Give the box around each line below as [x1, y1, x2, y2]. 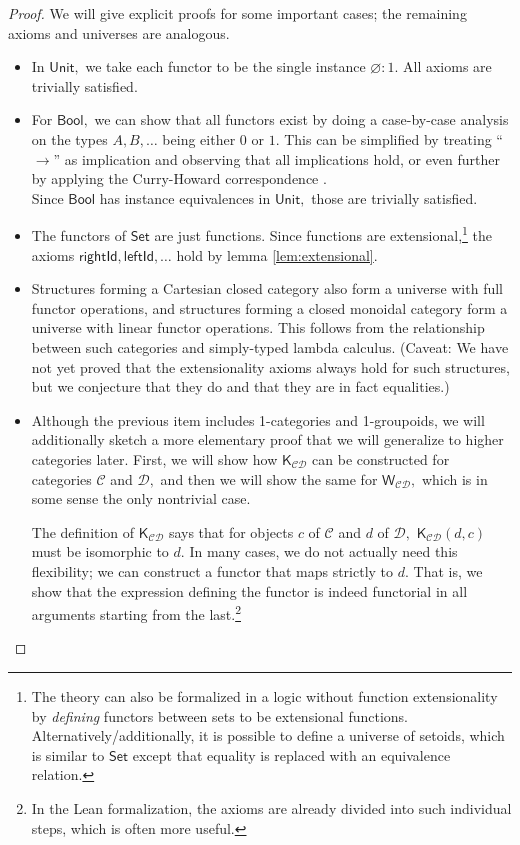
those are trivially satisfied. [311, 187, 478, 208]
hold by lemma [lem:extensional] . [176, 244, 378, 265]
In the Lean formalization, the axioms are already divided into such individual [31, 797, 512, 818]
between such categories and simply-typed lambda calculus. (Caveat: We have [31, 336, 509, 357]
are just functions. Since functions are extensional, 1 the [154, 222, 493, 245]
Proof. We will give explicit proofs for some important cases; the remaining [8, 3, 467, 23]
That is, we [413, 560, 483, 581]
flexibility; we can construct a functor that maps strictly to [31, 560, 394, 581]
